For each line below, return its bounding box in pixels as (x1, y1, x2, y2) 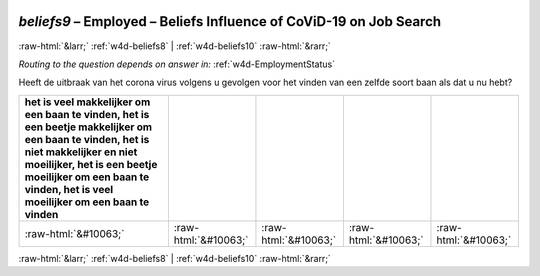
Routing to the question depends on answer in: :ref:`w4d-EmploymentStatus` (18, 58, 335, 70)
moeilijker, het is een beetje (24, 157, 158, 171)
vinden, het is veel (24, 182, 114, 196)
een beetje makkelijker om (24, 120, 153, 134)
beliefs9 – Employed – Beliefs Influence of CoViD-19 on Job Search (18, 13, 442, 30)
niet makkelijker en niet (24, 145, 138, 159)
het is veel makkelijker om (24, 95, 151, 109)
